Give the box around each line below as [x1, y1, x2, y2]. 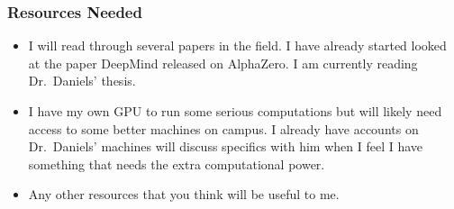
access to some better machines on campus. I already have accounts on [28, 119, 419, 138]
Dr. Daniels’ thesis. [28, 71, 136, 90]
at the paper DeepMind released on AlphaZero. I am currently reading [28, 53, 418, 72]
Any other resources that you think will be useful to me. [28, 185, 340, 204]
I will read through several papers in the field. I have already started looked [28, 36, 447, 55]
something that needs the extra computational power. [28, 154, 325, 173]
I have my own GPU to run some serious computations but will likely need [28, 102, 442, 120]
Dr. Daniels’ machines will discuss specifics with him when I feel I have [28, 137, 423, 156]
